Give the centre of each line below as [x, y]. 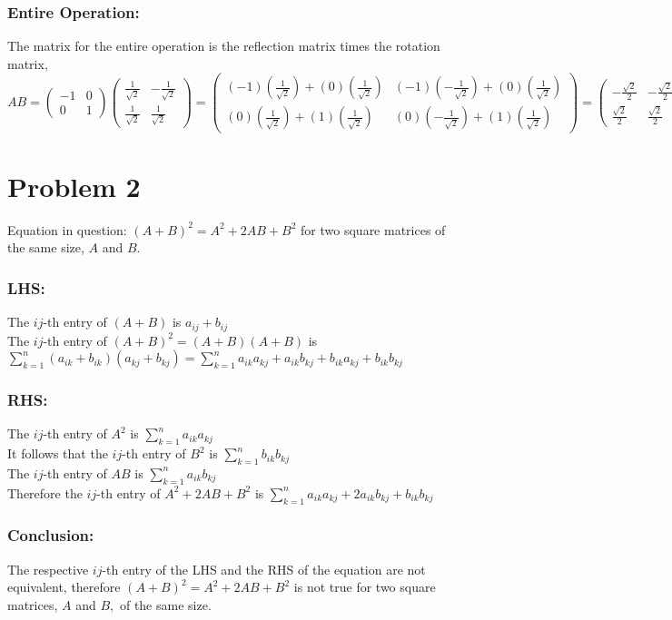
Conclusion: [51, 535]
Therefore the [45, 492]
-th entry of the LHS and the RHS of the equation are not [264, 569]
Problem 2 [74, 186]
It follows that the [58, 453]
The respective [48, 569]
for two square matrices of [373, 229]
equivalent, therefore [64, 587]
